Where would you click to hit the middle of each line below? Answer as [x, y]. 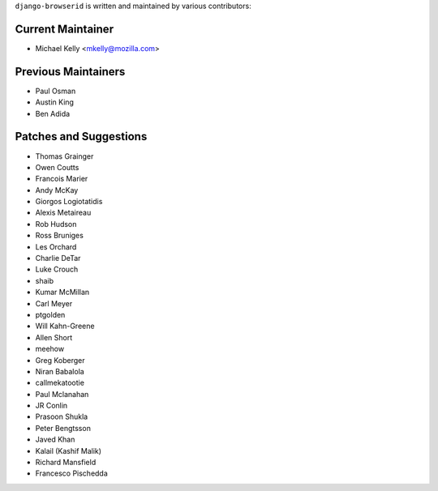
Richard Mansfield [66, 463]
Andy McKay [57, 190]
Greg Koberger [60, 360]
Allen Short [54, 337]
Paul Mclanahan [62, 394]
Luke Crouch [57, 269]
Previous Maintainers [70, 72]
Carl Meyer [54, 303]
